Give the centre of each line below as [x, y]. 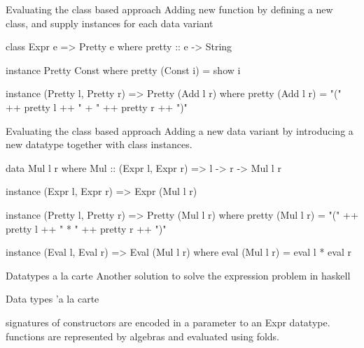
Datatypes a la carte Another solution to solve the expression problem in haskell [178, 275]
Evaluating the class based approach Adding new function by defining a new [169, 9]
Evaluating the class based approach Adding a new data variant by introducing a [180, 130]
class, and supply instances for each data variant [110, 23]
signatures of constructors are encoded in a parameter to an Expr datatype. [168, 322]
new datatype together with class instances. [99, 144]
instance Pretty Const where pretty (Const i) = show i [123, 70]
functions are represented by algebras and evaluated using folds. [143, 336]
